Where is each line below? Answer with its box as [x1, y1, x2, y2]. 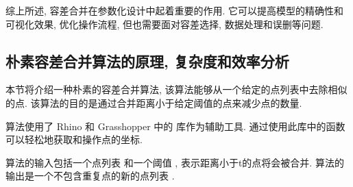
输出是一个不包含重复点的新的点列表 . [5, 169, 175, 183]
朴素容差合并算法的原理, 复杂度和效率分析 [5, 50, 289, 71]
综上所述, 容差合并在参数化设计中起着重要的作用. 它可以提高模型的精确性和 [5, 3, 344, 17]
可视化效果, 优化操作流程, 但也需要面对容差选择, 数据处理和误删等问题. [5, 16, 324, 31]
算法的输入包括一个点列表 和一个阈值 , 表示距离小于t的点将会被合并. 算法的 [5, 155, 344, 169]
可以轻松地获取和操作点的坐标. [5, 132, 143, 147]
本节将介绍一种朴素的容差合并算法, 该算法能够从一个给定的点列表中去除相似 [5, 82, 348, 97]
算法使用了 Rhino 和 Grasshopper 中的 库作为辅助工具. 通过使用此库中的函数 [5, 119, 345, 133]
